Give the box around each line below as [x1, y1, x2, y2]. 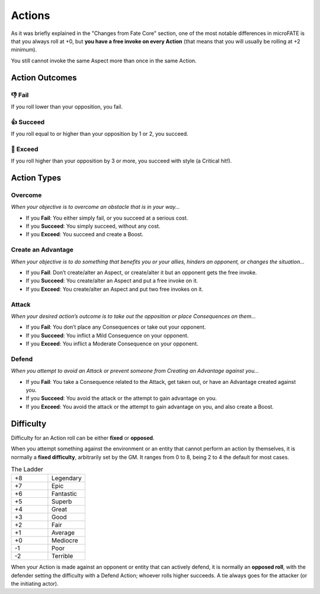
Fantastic [51, 490, 77, 498]
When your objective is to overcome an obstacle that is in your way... [11, 204, 180, 211]
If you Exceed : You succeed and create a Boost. [25, 231, 143, 238]
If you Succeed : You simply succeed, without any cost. [25, 223, 161, 230]
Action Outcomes [11, 72, 77, 82]
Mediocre [51, 536, 78, 545]
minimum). [11, 46, 37, 53]
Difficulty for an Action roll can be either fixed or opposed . [11, 434, 155, 441]
